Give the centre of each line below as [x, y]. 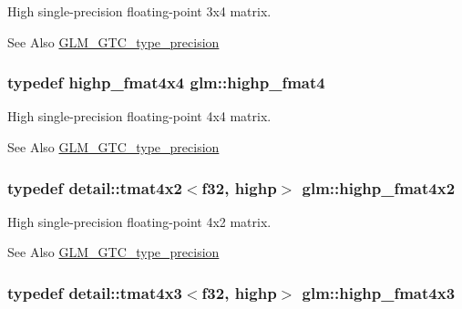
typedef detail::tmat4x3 [95, 292]
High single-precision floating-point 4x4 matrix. [139, 116]
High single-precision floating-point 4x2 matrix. [139, 221]
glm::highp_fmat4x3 [379, 292]
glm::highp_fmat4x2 [379, 187]
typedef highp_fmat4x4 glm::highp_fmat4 [166, 82]
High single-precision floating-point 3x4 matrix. [139, 11]
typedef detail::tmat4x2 [95, 187]
